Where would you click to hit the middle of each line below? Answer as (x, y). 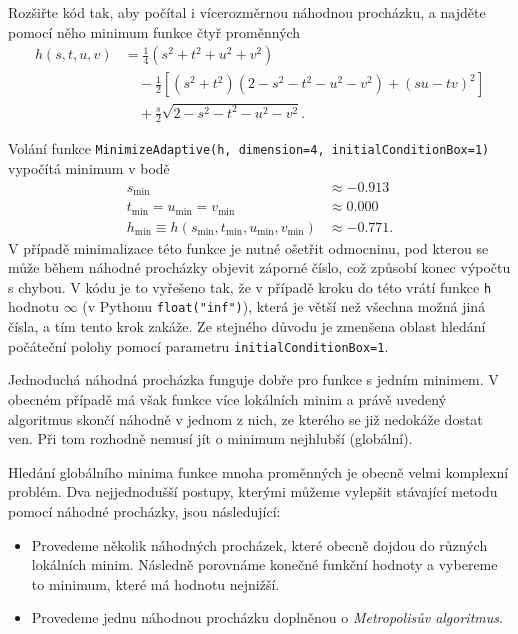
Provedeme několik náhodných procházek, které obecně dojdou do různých (259, 544)
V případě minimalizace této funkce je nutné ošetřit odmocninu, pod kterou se (248, 247)
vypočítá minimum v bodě (89, 168)
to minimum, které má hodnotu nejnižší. (155, 583)
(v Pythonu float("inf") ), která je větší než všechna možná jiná (284, 306)
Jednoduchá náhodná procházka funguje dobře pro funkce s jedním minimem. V (253, 379)
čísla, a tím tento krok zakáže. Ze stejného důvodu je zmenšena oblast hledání (247, 326)
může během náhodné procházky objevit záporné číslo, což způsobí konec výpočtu (259, 267)
